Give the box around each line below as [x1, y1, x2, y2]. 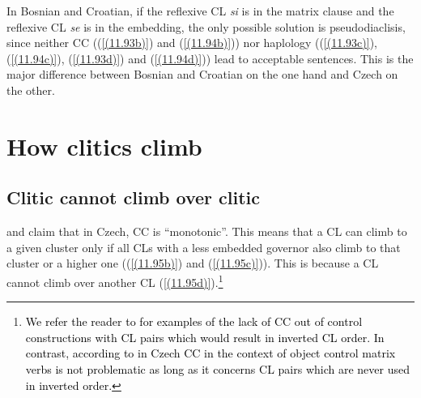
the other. [6, 81, 55, 98]
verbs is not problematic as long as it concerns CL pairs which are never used [25, 360, 410, 377]
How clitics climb [6, 129, 202, 162]
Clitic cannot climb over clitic [6, 185, 261, 210]
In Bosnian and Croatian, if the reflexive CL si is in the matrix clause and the [6, 2, 394, 19]
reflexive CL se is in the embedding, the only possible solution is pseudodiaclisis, [6, 18, 406, 35]
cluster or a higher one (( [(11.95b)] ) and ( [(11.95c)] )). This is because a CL [6, 255, 379, 272]
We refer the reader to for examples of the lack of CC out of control [25, 313, 363, 330]
